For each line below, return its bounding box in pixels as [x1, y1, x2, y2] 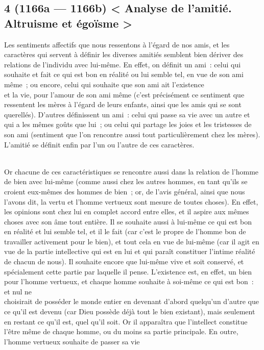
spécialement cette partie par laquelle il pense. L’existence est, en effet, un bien [4, 266, 252, 277]
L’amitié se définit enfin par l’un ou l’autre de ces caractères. [4, 139, 195, 149]
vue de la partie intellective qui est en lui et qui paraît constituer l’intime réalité [4, 246, 255, 257]
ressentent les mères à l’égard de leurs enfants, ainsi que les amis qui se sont [4, 99, 242, 110]
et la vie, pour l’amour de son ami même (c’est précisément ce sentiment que [4, 89, 245, 99]
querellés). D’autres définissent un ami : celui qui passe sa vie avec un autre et [4, 109, 250, 119]
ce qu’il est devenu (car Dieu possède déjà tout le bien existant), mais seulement [4, 306, 255, 317]
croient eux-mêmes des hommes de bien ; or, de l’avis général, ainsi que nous [4, 186, 245, 196]
